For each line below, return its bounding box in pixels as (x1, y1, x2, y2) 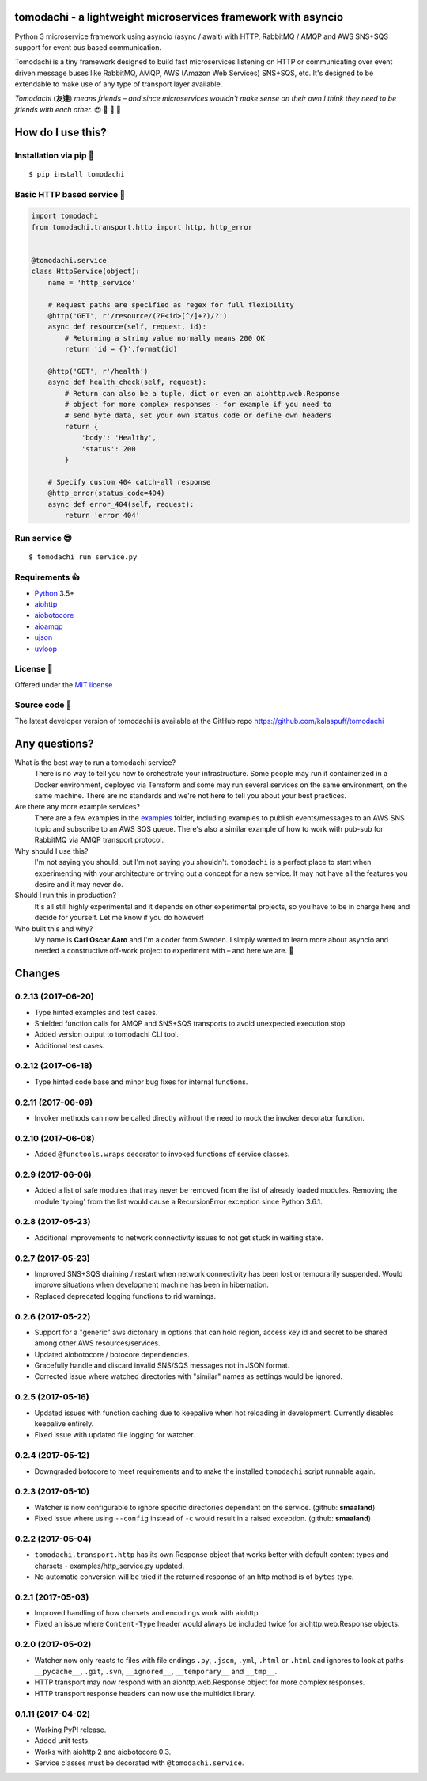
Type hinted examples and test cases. (34, 1007, 158, 1017)
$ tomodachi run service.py (28, 553, 138, 561)
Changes (14, 967, 61, 980)
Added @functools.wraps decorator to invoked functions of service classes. (34, 1149, 290, 1159)
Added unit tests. (34, 1736, 90, 1745)
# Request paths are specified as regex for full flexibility (47, 300, 294, 309)
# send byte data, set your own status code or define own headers (64, 411, 332, 420)
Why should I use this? (14, 846, 89, 855)
